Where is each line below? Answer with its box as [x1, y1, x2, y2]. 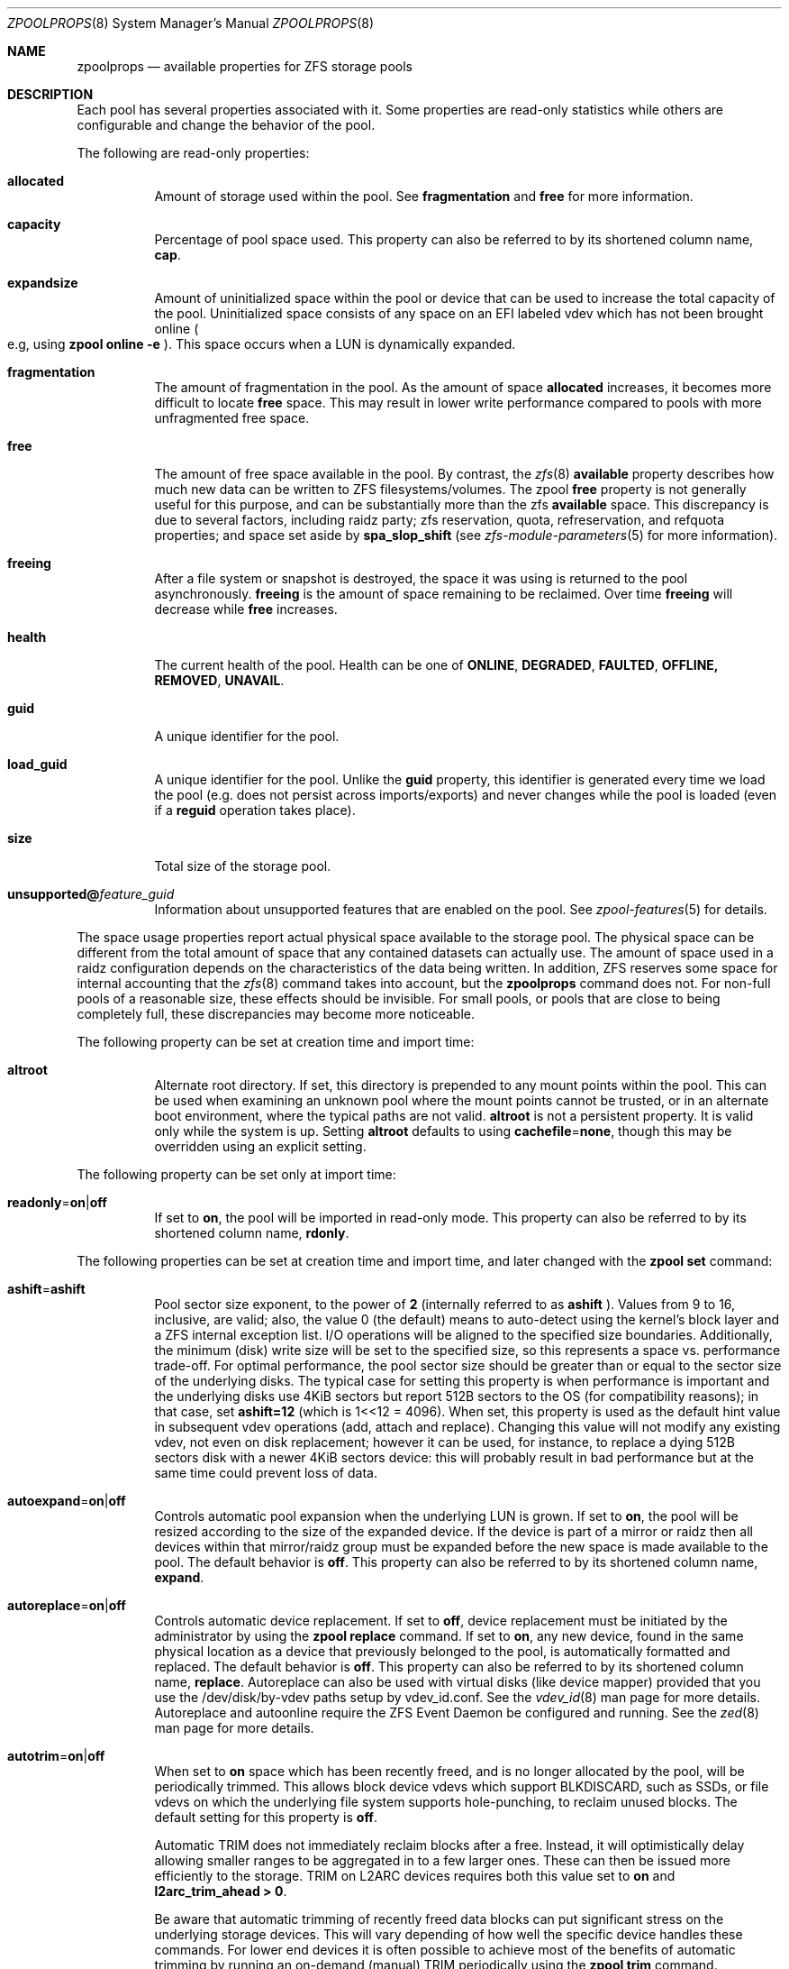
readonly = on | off [7, 1195, 107, 1210]
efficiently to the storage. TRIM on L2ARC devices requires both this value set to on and [154, 1868, 676, 1883]
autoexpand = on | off [7, 1493, 126, 1508]
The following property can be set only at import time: [77, 1167, 396, 1182]
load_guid [7, 756, 68, 772]
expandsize [7, 275, 78, 290]
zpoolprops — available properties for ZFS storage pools [77, 59, 413, 74]
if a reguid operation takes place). [154, 802, 356, 818]
